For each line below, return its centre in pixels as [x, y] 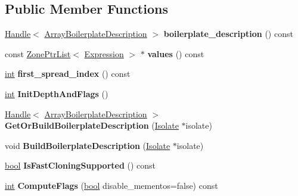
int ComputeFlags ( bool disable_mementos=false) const [111, 185]
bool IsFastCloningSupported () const [80, 165]
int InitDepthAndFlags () [57, 93]
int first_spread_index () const [68, 74]
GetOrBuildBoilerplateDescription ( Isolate [92, 125]
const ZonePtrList [38, 53]
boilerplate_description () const [228, 34]
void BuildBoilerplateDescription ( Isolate [88, 145]
